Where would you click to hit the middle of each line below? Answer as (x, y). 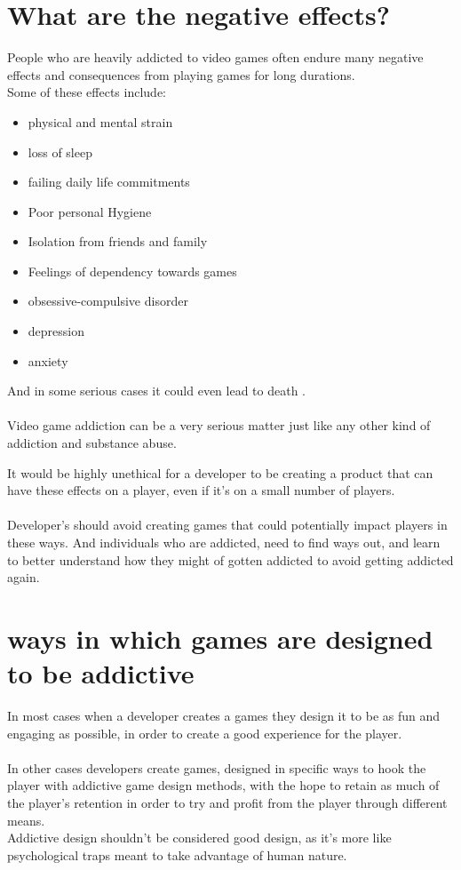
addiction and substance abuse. (92, 443)
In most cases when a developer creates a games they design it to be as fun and (224, 716)
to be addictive (101, 673)
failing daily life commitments (109, 182)
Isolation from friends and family (118, 241)
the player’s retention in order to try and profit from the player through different (227, 803)
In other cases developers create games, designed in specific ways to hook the (217, 767)
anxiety (48, 360)
